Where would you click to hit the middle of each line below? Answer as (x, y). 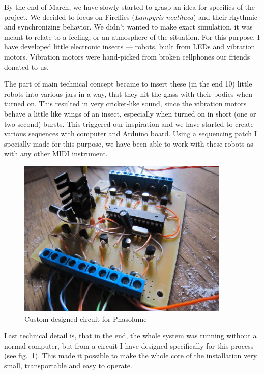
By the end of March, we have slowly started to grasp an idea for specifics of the (130, 7)
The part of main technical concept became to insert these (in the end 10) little (128, 84)
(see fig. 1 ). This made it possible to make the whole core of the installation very (131, 355)
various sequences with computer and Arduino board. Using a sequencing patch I (130, 134)
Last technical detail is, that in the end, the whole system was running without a (130, 336)
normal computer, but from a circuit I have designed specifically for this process (129, 345)
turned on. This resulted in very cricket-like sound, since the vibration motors (125, 104)
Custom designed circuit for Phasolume (86, 318)
